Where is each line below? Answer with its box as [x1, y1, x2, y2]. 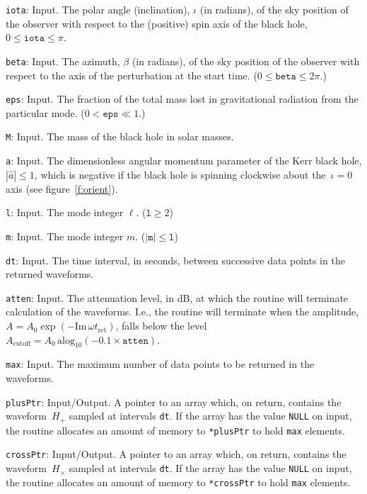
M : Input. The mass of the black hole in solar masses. [6, 129, 234, 144]
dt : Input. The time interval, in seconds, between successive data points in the [6, 252, 345, 267]
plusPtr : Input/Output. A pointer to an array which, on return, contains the [6, 394, 342, 409]
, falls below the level [115, 318, 207, 333]
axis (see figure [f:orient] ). [6, 181, 118, 196]
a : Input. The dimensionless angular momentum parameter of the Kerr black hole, [6, 153, 362, 167]
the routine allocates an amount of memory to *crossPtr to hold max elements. [6, 474, 351, 489]
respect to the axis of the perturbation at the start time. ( [6, 67, 257, 82]
